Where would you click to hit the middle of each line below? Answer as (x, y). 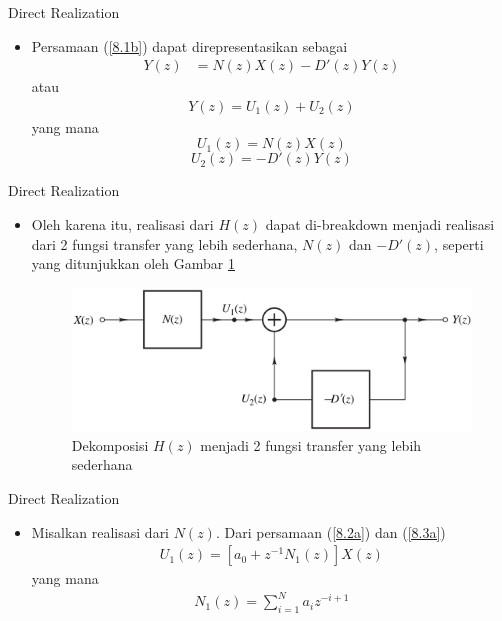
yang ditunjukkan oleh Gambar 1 (133, 263)
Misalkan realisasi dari (100, 531)
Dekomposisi (110, 444)
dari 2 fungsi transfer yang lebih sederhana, (164, 243)
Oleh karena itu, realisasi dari (122, 224)
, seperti (459, 243)
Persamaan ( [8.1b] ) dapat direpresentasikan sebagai (189, 45)
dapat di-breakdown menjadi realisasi (380, 224)
